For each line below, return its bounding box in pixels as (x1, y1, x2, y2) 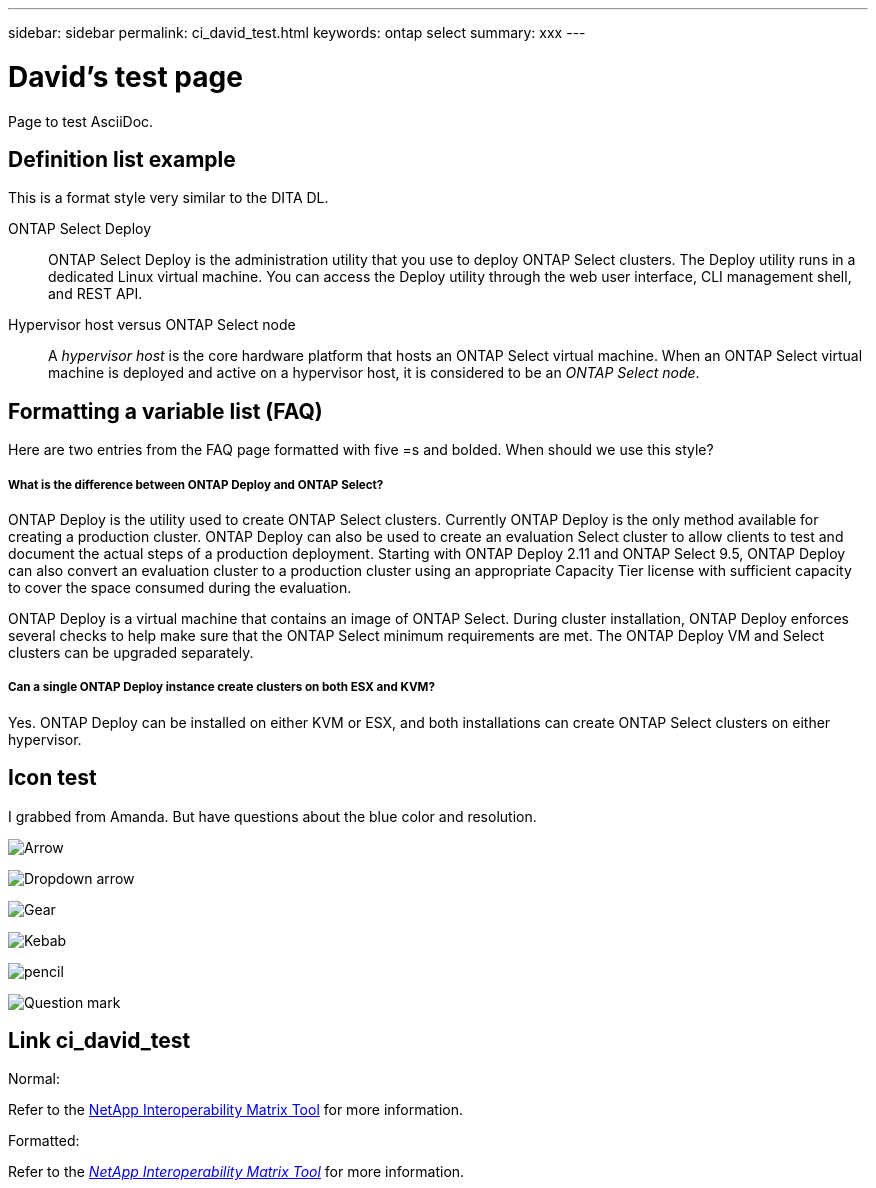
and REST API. (48, 285, 143, 303)
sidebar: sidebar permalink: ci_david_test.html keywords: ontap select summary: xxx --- (8, 24, 586, 41)
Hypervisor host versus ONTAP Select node (8, 316, 296, 334)
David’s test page (8, 59, 243, 94)
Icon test (8, 765, 97, 791)
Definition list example (8, 146, 236, 172)
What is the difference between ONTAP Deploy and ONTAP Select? (8, 477, 384, 492)
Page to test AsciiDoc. (8, 112, 154, 130)
